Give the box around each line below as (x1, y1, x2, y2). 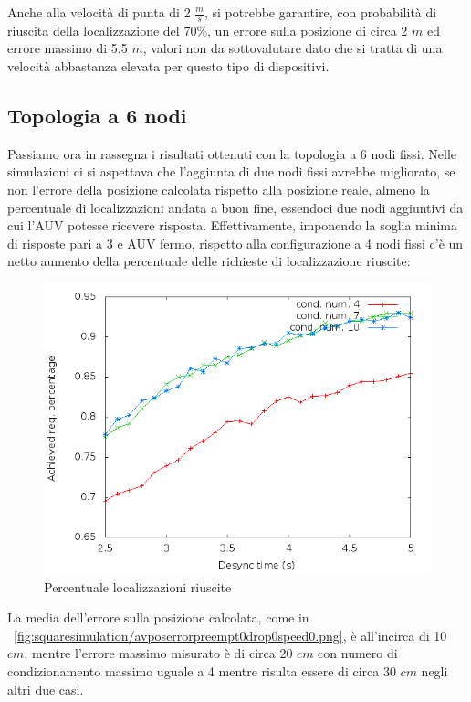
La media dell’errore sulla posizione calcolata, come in (7, 608, 309, 627)
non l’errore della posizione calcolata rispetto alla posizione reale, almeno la (7, 180, 430, 198)
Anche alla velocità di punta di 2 (7, 3, 191, 21)
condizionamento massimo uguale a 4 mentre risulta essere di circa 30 (7, 661, 396, 680)
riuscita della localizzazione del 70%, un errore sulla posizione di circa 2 (7, 20, 408, 39)
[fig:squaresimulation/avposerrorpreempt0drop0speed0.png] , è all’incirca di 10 (14, 625, 447, 644)
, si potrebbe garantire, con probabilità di (204, 3, 437, 21)
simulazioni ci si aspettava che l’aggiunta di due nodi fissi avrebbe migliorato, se (7, 162, 455, 181)
